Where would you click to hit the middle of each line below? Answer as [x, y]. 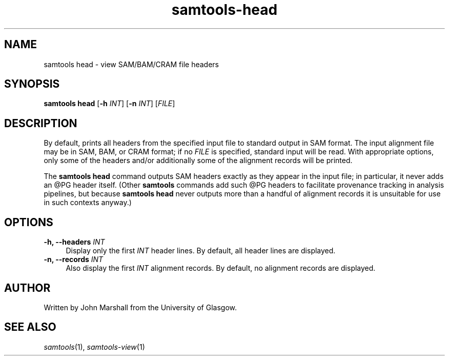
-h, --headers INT [74, 242]
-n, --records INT [74, 259]
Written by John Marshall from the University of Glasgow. [140, 307]
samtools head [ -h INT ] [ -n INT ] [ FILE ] [109, 104]
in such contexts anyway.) [88, 203]
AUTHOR [27, 288]
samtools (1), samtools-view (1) [94, 347]
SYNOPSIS [32, 84]
